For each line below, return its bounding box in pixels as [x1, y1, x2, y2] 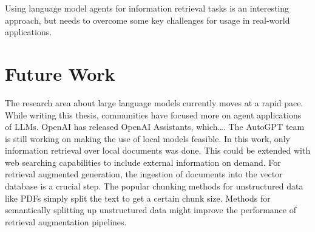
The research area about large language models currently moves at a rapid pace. [5, 96, 303, 109]
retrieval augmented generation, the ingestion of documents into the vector [5, 168, 283, 180]
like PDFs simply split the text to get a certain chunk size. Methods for [5, 191, 271, 204]
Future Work [5, 61, 115, 86]
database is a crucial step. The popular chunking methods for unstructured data [5, 180, 303, 193]
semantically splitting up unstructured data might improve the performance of [5, 203, 296, 216]
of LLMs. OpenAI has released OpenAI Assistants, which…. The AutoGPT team [5, 120, 305, 133]
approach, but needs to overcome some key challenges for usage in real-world [5, 13, 290, 26]
